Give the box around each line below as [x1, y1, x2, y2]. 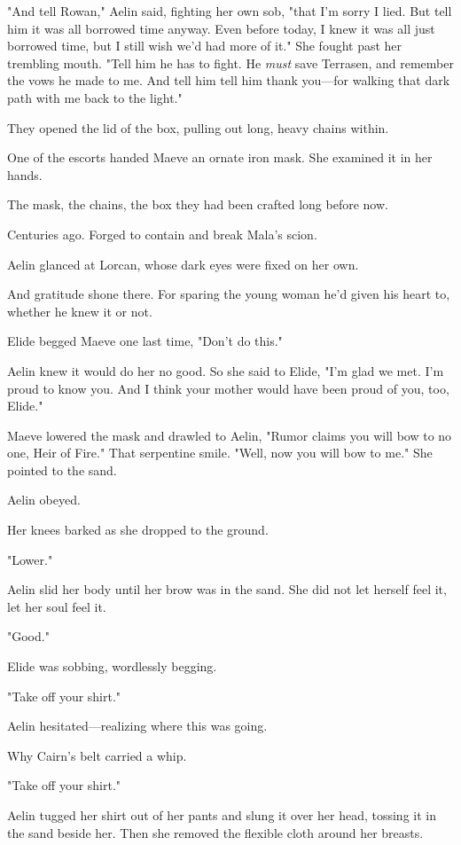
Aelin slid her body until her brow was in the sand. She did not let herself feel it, [7, 580, 447, 599]
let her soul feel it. [7, 597, 106, 615]
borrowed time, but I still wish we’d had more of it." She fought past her [7, 36, 402, 55]
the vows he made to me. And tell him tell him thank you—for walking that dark [7, 71, 450, 90]
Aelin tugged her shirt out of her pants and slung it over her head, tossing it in [7, 806, 436, 824]
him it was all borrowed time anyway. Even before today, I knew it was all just [7, 19, 435, 37]
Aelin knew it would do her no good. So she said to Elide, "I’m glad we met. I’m [7, 361, 444, 379]
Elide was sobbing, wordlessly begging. [7, 657, 217, 676]
